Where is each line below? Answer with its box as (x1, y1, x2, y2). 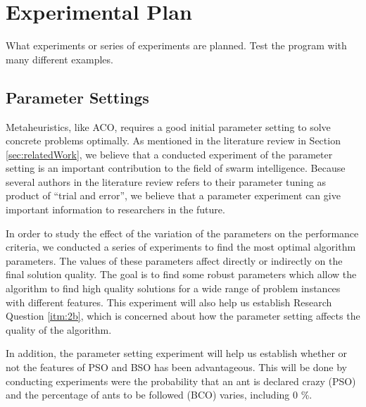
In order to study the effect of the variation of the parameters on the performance (6, 225, 359, 240)
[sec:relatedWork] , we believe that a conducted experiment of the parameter (6, 146, 333, 161)
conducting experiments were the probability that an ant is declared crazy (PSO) (6, 373, 356, 388)
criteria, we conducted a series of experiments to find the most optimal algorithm (6, 239, 356, 254)
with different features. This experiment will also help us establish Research (6, 294, 332, 309)
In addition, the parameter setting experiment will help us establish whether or (6, 346, 348, 361)
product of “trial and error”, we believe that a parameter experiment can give (6, 188, 341, 203)
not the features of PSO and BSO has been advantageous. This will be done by (6, 360, 347, 375)
